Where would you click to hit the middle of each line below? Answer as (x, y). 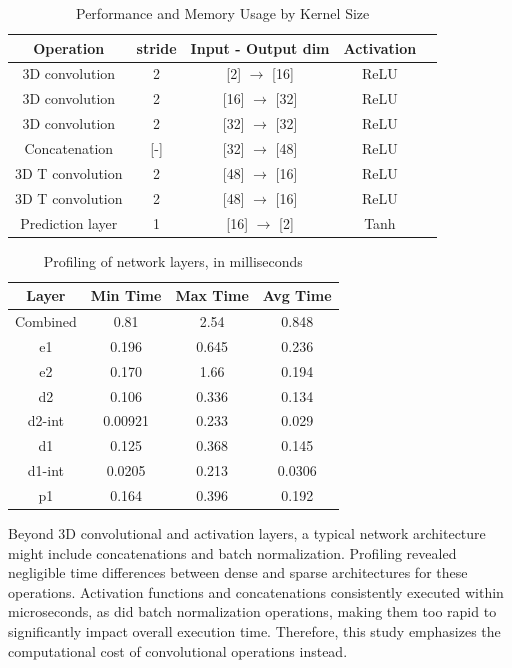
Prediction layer (69, 222)
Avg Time (297, 295)
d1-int (46, 470)
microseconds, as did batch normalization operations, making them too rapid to (252, 611)
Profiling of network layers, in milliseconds (173, 260)
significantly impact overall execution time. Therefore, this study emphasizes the (254, 631)
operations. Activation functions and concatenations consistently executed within (256, 591)
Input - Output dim (260, 47)
